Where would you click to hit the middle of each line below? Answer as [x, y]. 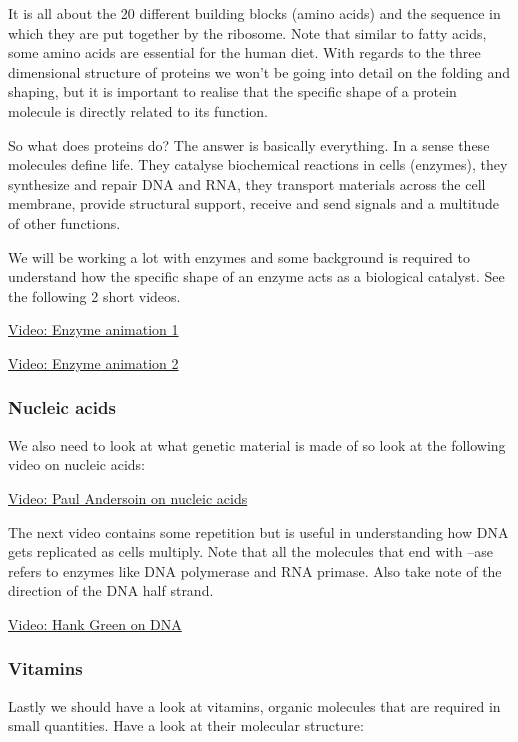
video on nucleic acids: [76, 464]
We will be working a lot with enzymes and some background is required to [239, 256]
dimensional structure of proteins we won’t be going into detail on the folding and [259, 71]
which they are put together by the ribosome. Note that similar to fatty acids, [247, 32]
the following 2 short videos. [94, 295]
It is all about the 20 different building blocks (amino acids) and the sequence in [254, 13]
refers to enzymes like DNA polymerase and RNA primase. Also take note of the [255, 570]
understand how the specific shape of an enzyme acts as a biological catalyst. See [256, 276]
